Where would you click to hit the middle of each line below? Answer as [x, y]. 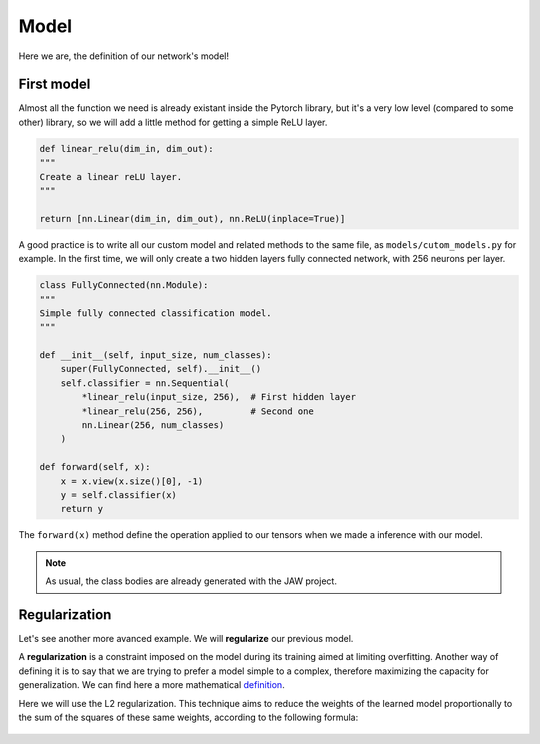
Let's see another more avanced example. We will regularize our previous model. [186, 639]
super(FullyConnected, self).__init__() [161, 369]
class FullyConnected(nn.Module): [124, 285]
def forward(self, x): [95, 467]
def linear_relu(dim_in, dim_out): [126, 148]
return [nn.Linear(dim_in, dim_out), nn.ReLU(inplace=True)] [192, 218]
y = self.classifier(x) [118, 495]
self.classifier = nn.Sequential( [145, 383]
